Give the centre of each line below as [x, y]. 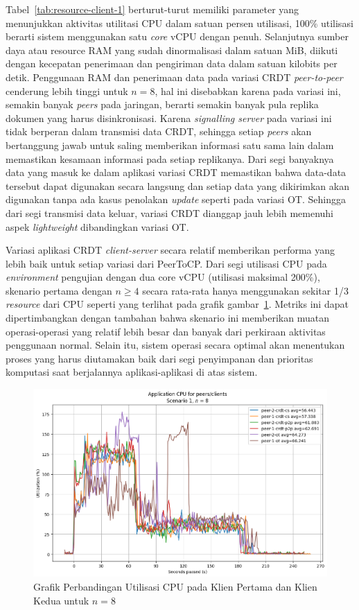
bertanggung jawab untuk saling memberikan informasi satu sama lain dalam [170, 145]
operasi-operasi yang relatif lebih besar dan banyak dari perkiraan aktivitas [166, 331]
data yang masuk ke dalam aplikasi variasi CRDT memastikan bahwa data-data [176, 172]
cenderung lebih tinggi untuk [67, 90]
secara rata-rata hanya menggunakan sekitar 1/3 [245, 290]
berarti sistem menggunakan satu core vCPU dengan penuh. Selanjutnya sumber [177, 36]
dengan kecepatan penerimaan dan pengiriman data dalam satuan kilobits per [172, 63]
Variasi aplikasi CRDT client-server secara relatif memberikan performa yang [170, 250]
